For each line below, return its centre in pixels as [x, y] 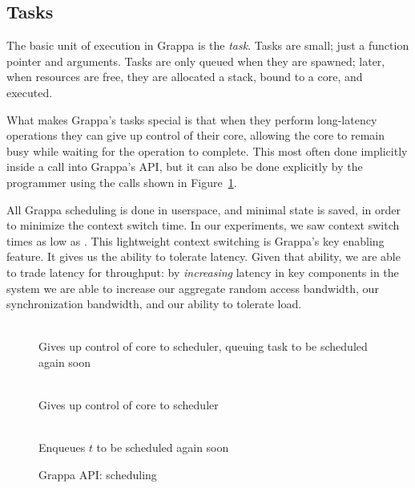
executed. [30, 92]
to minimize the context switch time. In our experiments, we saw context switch [203, 225]
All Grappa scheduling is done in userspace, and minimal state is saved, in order [203, 209]
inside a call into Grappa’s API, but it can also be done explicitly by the [185, 167]
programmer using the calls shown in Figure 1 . [122, 182]
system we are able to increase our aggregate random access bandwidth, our [193, 288]
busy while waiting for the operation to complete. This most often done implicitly [207, 150]
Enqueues [62, 447]
